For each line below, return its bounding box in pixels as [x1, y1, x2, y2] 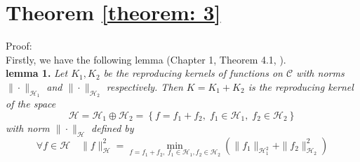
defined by [91, 120, 134, 135]
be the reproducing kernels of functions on [103, 66, 283, 80]
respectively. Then [106, 79, 183, 94]
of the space [6, 96, 56, 111]
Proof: [6, 38, 32, 53]
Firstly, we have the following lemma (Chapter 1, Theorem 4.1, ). [6, 52, 286, 66]
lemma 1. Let [6, 66, 68, 80]
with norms [296, 66, 345, 80]
